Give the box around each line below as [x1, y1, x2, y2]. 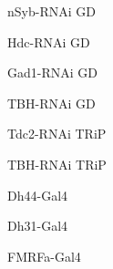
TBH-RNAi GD [7, 93, 96, 112]
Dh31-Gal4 [7, 216, 68, 235]
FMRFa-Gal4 [7, 246, 81, 265]
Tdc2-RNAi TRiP [7, 124, 107, 143]
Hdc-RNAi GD [7, 32, 90, 51]
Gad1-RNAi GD [7, 63, 98, 82]
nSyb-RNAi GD [7, 2, 96, 20]
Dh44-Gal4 [7, 185, 68, 204]
